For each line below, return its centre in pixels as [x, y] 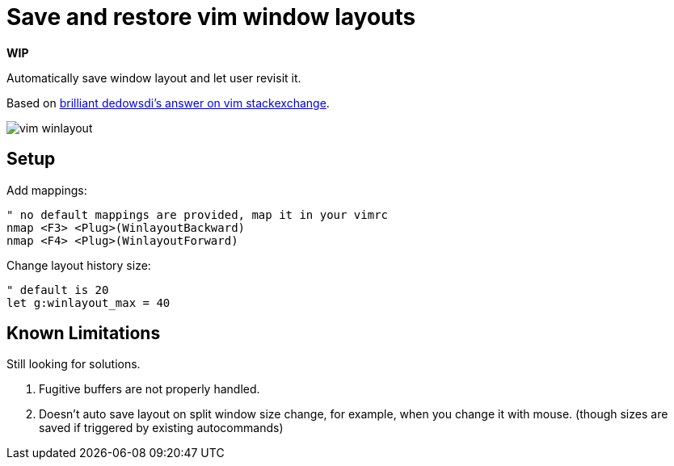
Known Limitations [84, 334]
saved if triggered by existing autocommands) [161, 428]
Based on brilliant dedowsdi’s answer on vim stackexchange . [168, 103]
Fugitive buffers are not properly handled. [150, 389]
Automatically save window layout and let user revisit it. [154, 78]
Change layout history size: [79, 265]
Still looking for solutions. [74, 364]
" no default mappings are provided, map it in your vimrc [198, 214]
